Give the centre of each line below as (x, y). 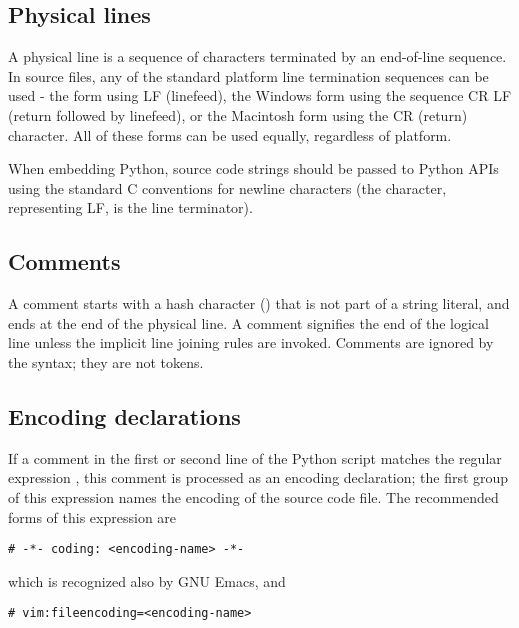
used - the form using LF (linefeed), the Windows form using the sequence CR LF (260, 95)
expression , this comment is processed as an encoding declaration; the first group (258, 477)
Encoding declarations (124, 415)
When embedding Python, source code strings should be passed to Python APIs (253, 168)
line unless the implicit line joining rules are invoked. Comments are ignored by (251, 342)
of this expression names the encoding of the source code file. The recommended (253, 496)
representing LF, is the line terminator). (130, 207)
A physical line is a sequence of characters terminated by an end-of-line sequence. (257, 56)
